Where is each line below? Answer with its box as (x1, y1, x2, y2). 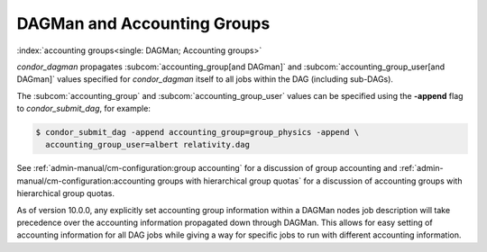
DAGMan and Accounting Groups (16, 13, 271, 33)
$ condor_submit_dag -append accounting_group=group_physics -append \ (35, 127, 360, 138)
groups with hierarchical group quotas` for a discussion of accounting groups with (157, 175, 463, 186)
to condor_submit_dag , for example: (16, 103, 151, 114)
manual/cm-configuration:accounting (16, 175, 156, 186)
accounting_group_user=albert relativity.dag (45, 139, 250, 150)
